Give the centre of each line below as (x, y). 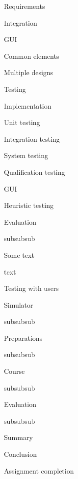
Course (14, 371)
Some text (19, 255)
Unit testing (22, 122)
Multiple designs (29, 72)
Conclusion (20, 454)
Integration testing (32, 139)
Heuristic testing (29, 205)
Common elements (32, 56)
